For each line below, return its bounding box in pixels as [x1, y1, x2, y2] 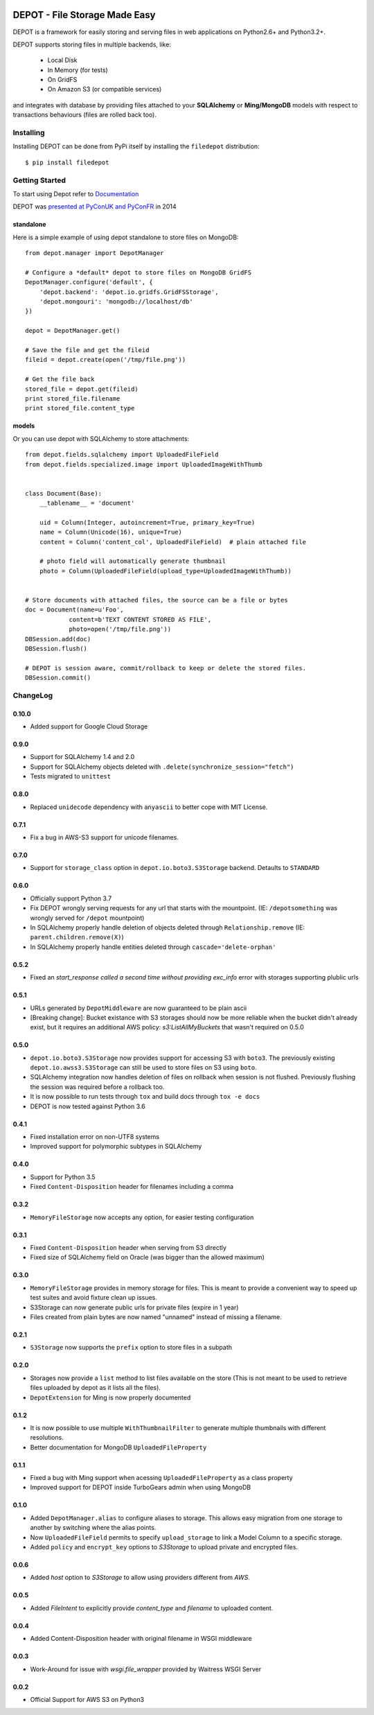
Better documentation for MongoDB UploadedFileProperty [30, 1443, 207, 1452]
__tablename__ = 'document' [39, 499, 135, 507]
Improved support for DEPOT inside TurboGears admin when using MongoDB [30, 1483, 251, 1492]
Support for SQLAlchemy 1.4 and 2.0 [30, 753, 135, 761]
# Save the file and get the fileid [25, 347, 150, 354]
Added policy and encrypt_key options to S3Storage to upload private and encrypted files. [30, 1543, 298, 1551]
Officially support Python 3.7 [30, 894, 112, 903]
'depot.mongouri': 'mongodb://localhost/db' [39, 298, 193, 306]
